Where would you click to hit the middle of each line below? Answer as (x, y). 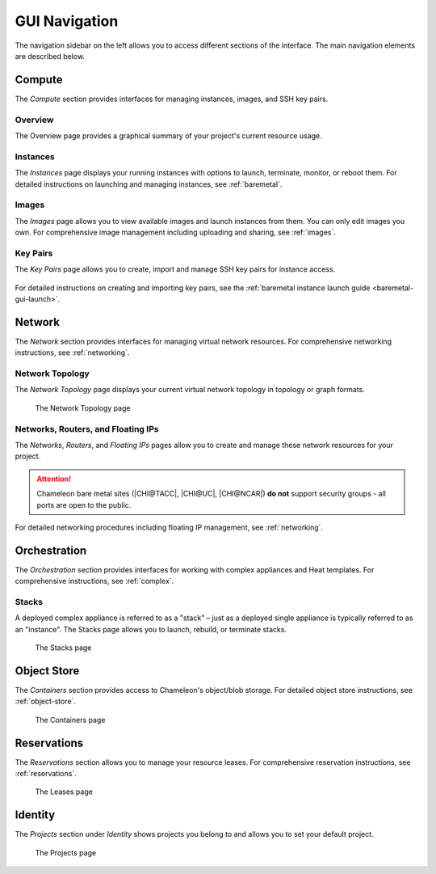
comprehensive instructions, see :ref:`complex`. (94, 581)
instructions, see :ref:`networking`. (72, 353)
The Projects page (66, 852)
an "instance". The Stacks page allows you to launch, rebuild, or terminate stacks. (151, 629)
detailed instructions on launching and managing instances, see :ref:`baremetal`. (149, 184)
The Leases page (64, 792)
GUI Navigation (67, 21)
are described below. (50, 56)
